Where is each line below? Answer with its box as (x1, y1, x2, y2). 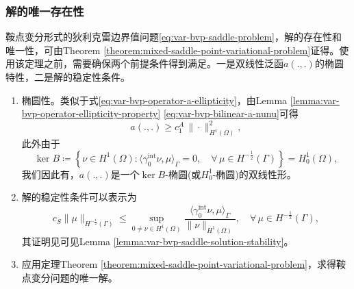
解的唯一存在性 (5, 2, 84, 19)
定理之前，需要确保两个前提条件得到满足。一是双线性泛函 (24, 56, 283, 71)
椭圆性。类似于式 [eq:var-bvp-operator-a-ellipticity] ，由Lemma (21, 92, 288, 107)
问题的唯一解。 (50, 270, 118, 284)
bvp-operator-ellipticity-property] (21, 106, 161, 121)
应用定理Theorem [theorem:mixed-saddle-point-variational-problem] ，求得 (21, 257, 336, 271)
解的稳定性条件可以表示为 (21, 190, 137, 204)
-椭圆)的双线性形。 (212, 166, 296, 181)
